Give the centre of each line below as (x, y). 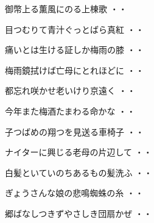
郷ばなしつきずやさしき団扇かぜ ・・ (79, 213)
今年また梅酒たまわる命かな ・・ (70, 111)
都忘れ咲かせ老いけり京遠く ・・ (70, 90)
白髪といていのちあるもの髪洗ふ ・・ (79, 172)
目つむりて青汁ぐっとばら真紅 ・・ (75, 29)
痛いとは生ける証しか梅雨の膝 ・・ (75, 50)
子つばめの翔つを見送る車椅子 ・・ (75, 131)
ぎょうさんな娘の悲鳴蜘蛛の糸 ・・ (74, 193)
